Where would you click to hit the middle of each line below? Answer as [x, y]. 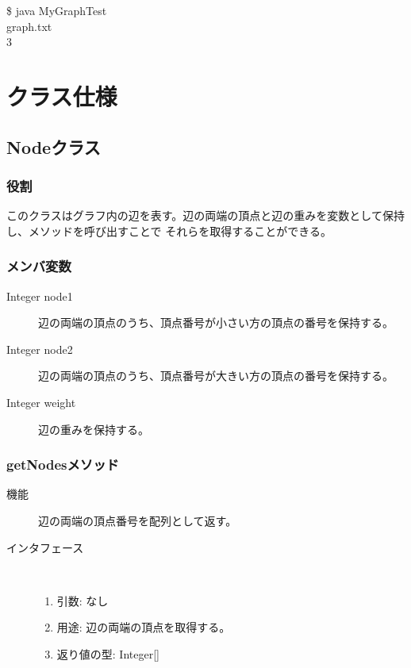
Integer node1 [40, 296]
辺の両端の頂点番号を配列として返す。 [138, 520]
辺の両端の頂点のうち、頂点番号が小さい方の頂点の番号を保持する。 [216, 322]
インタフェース [45, 547]
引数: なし [83, 600]
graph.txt [29, 26]
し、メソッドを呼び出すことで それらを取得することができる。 [169, 230]
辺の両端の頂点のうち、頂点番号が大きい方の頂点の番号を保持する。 [216, 376]
